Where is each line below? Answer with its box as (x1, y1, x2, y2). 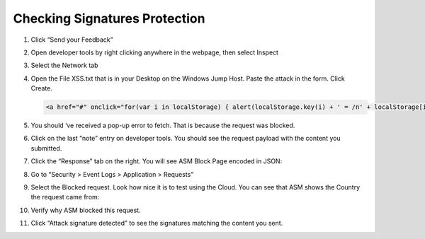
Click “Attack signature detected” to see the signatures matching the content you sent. (30, 219, 283, 228)
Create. (30, 84, 53, 93)
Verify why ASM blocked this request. (30, 206, 141, 214)
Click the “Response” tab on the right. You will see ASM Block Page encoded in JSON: (30, 157, 283, 165)
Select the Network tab (30, 61, 98, 70)
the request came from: (30, 193, 100, 202)
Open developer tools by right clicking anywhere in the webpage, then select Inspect (30, 48, 279, 57)
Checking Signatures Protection (13, 11, 205, 26)
